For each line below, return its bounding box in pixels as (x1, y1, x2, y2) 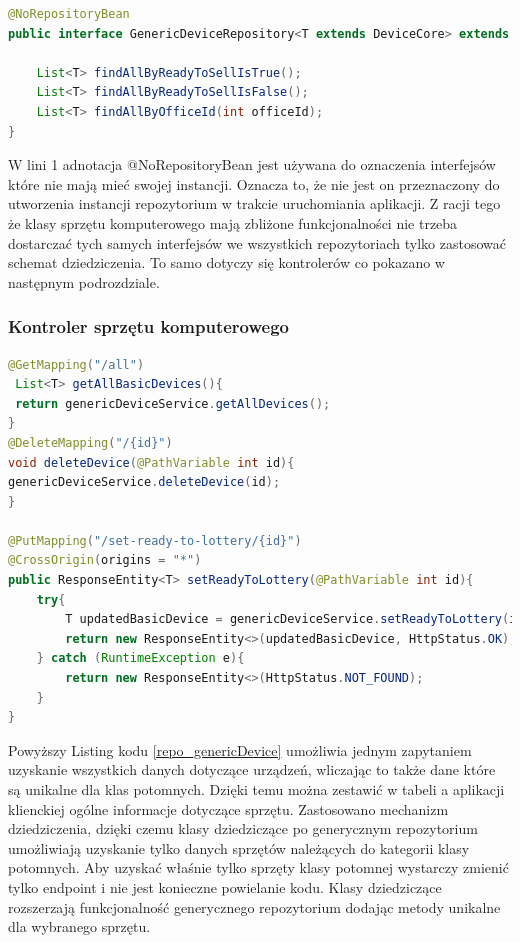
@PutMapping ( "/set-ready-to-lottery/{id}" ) (8, 533, 302, 548)
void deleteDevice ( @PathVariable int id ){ (8, 455, 295, 470)
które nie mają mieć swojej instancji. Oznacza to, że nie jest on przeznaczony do (8, 173, 500, 194)
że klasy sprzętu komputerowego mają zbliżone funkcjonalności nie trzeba (8, 212, 458, 233)
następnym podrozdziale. (8, 271, 160, 292)
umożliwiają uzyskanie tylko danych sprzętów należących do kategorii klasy (8, 837, 470, 858)
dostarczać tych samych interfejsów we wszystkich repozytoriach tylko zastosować (8, 232, 506, 253)
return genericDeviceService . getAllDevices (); (15, 396, 331, 411)
